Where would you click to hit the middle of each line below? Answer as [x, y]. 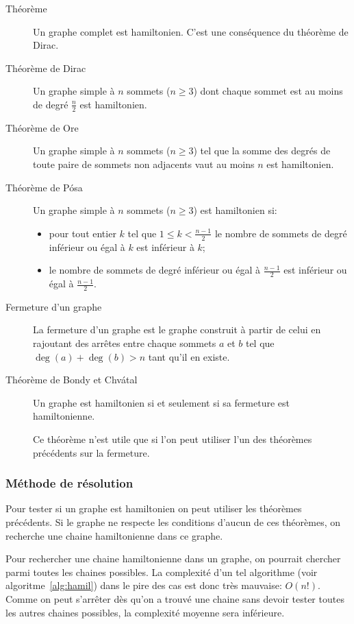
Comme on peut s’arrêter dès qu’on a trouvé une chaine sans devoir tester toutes [175, 598]
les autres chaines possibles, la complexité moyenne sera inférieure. [145, 612]
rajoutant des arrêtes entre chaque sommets [125, 343]
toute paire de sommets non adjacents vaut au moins [144, 164]
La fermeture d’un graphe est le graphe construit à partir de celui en [177, 329]
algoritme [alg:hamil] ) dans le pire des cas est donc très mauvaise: [144, 585]
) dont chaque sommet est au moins [268, 91]
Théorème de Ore [42, 127]
